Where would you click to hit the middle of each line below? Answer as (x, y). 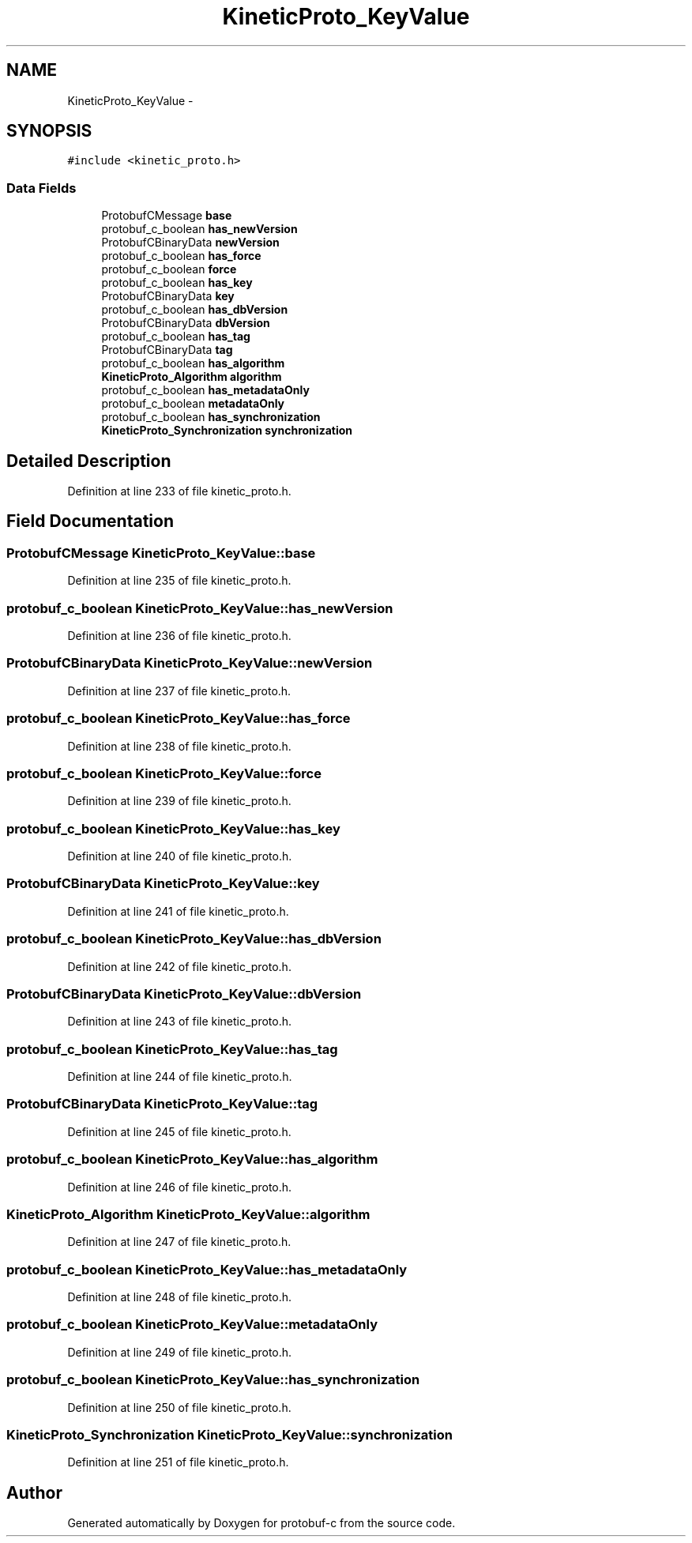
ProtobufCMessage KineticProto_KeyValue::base (161, 553)
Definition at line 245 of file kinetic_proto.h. (179, 1131)
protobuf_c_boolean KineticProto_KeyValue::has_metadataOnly (207, 1269)
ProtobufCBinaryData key (168, 296)
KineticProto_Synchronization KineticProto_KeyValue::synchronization (229, 1434)
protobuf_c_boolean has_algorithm (193, 363)
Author (34, 1492)
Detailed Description (89, 461)
